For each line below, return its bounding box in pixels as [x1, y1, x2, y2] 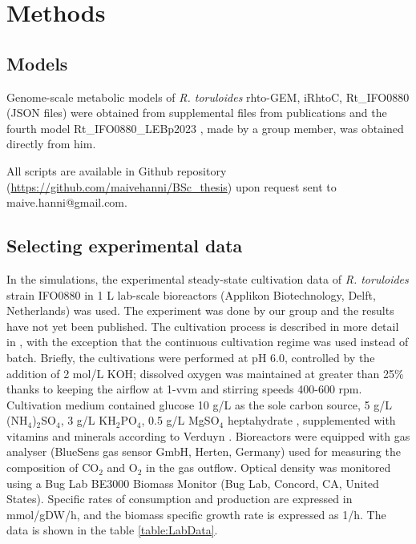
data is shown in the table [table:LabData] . [6, 522, 218, 538]
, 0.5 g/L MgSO [141, 412, 220, 429]
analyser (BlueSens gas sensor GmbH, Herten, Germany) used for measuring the [6, 443, 401, 460]
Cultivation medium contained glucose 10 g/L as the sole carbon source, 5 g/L [6, 396, 393, 413]
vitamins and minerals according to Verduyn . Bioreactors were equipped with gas [6, 427, 410, 444]
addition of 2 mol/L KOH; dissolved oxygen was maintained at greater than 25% [6, 365, 404, 381]
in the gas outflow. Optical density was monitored [146, 459, 391, 476]
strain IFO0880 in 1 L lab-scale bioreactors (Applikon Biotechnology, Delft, [6, 286, 376, 303]
